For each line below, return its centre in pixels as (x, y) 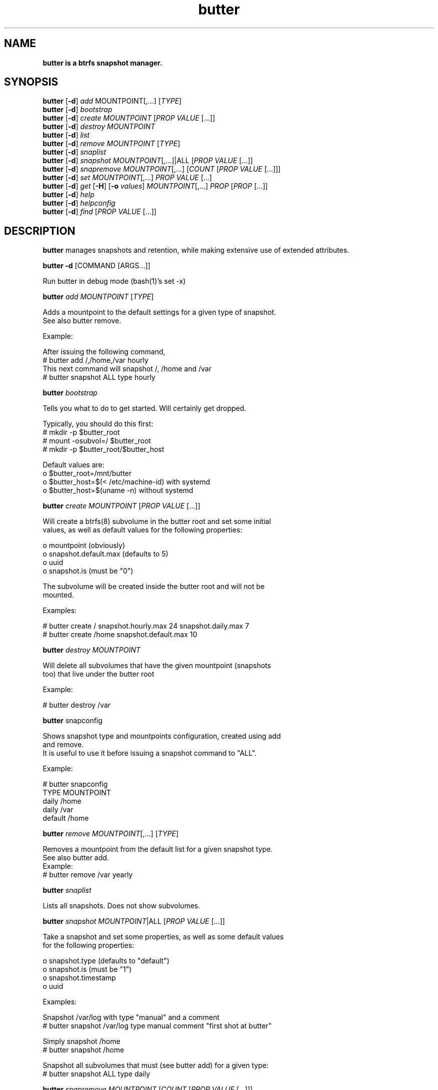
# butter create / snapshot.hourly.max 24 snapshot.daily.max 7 (146, 626)
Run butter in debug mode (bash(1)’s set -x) (114, 281)
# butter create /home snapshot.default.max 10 (120, 635)
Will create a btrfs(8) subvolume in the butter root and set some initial (157, 521)
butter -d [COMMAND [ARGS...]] (96, 266)
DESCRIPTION (40, 231)
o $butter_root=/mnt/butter (87, 473)
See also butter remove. (82, 321)
